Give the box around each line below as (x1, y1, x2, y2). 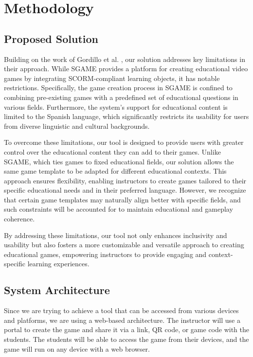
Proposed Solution (4, 31, 98, 46)
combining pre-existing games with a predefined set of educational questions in (4, 92, 238, 102)
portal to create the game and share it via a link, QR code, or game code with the (4, 324, 249, 335)
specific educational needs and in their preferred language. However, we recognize (4, 185, 246, 195)
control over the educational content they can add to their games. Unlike (4, 146, 221, 157)
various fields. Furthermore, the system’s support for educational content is (4, 101, 228, 112)
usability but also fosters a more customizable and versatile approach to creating (4, 239, 244, 250)
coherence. (4, 214, 35, 224)
